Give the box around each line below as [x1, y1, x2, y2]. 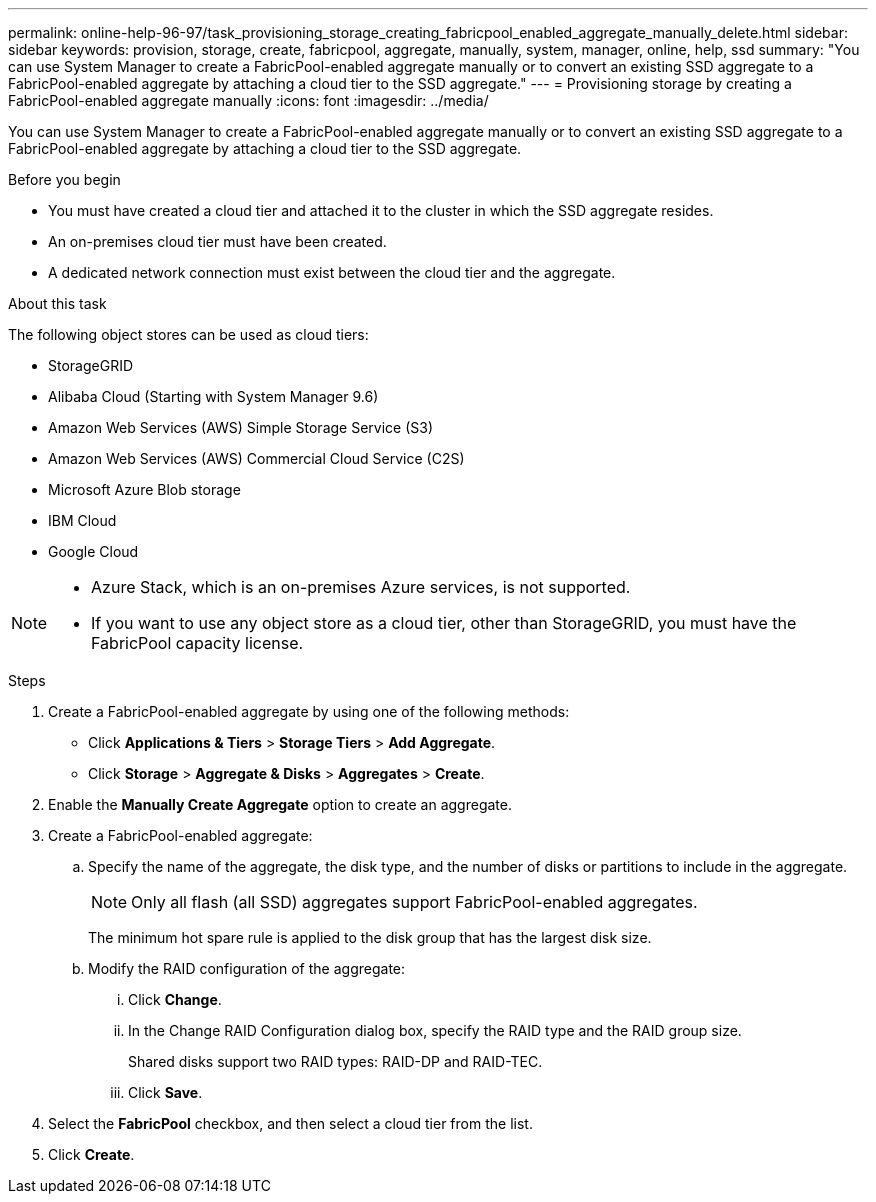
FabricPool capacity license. [91, 633, 304, 653]
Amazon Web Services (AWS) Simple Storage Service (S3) [48, 419, 434, 436]
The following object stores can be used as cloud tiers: [8, 326, 369, 343]
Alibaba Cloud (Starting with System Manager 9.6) [48, 388, 379, 405]
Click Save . [128, 1084, 203, 1101]
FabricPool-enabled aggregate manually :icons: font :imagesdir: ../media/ [8, 92, 489, 109]
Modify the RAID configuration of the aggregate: [88, 960, 406, 977]
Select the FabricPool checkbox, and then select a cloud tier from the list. [48, 1115, 533, 1132]
